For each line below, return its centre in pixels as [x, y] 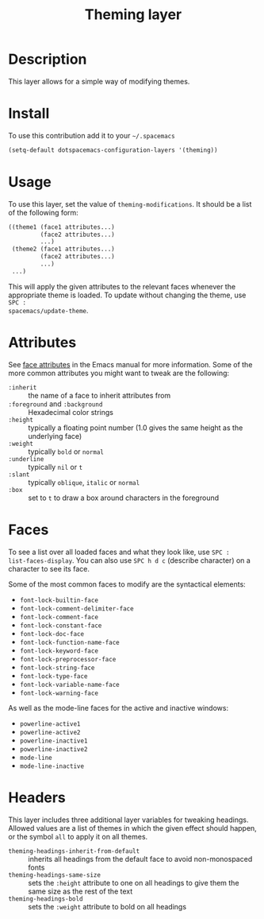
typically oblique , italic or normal [84, 482]
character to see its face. [49, 568]
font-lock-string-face [57, 668]
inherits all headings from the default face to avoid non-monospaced [140, 859]
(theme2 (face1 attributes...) [63, 249]
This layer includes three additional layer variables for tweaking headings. [128, 820]
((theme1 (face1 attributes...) [61, 227]
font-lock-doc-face [52, 634]
